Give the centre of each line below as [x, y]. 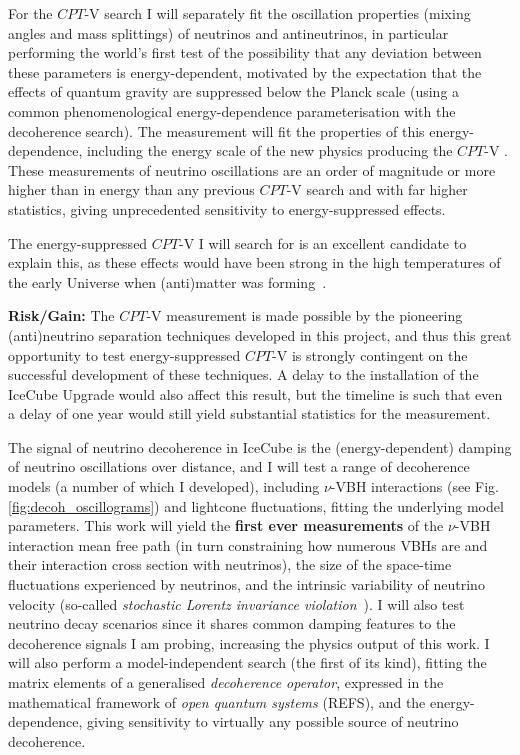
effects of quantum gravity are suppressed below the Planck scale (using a [234, 91]
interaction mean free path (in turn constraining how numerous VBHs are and [248, 544]
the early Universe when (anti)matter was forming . [167, 281]
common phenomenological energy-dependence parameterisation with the [232, 110]
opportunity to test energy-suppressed [124, 354]
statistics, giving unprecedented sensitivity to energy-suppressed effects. [227, 208]
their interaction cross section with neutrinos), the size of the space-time [230, 564]
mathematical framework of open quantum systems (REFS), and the [217, 701]
